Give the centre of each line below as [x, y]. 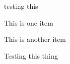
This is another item [35, 39]
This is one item [29, 22]
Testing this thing [31, 55]
